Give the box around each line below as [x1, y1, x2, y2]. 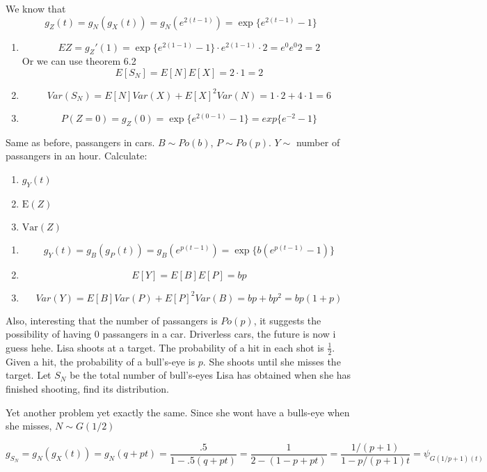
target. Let [6, 368, 51, 382]
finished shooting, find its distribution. [6, 381, 169, 395]
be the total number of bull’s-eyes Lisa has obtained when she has [70, 368, 351, 382]
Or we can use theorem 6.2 [22, 54, 136, 68]
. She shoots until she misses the [202, 354, 341, 368]
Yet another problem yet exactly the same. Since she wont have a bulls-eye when [6, 404, 350, 419]
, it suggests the [253, 313, 321, 327]
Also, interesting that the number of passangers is [6, 313, 218, 327]
